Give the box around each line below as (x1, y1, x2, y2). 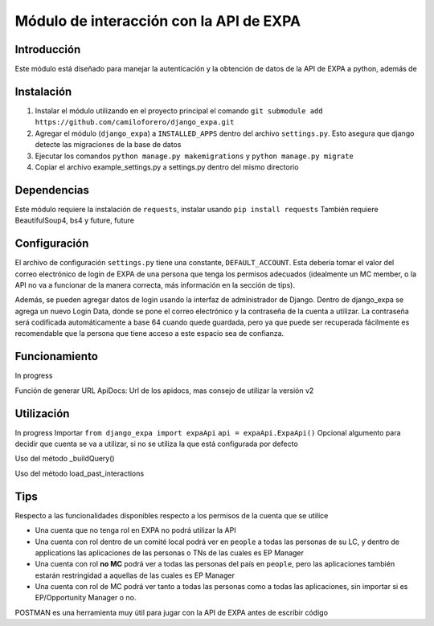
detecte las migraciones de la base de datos (35, 140, 182, 149)
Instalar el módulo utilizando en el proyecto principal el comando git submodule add (35, 105, 323, 116)
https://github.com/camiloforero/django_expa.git (35, 117, 235, 127)
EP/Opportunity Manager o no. (35, 593, 137, 603)
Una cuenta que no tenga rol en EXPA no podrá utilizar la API (35, 526, 236, 535)
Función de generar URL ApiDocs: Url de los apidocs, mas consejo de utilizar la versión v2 (14, 386, 314, 395)
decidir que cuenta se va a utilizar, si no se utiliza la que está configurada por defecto (14, 439, 299, 449)
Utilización (14, 407, 70, 420)
